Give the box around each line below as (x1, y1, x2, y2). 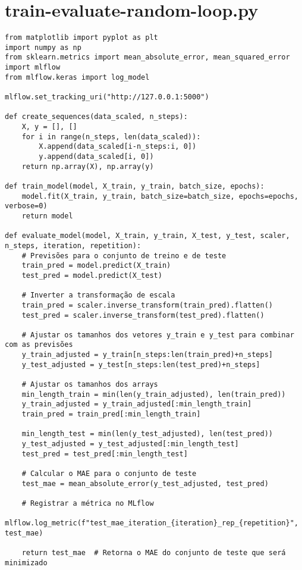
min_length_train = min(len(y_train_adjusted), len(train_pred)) (21, 390, 286, 399)
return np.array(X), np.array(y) (21, 162, 154, 171)
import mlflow (5, 63, 61, 72)
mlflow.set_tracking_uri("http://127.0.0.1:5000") (5, 93, 209, 102)
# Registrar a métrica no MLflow (21, 499, 154, 508)
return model (21, 211, 73, 220)
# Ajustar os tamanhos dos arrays (21, 380, 158, 389)
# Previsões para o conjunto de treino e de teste (21, 251, 227, 260)
